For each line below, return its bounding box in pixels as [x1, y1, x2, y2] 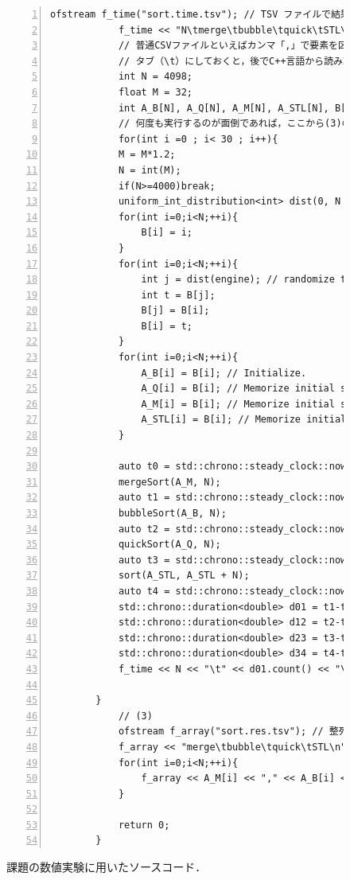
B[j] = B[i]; [141, 305, 210, 317]
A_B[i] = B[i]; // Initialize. [141, 367, 307, 379]
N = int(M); [118, 164, 181, 176]
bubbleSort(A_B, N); [118, 508, 227, 519]
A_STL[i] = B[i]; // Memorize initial [141, 414, 347, 426]
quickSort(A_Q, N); [118, 539, 221, 551]
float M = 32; [118, 86, 192, 98]
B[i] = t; [141, 320, 192, 332]
